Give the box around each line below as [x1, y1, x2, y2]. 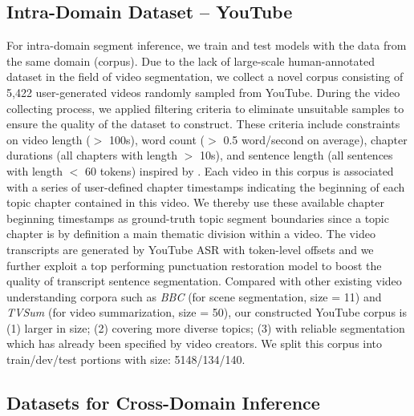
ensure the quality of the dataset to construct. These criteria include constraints [6, 115, 400, 132]
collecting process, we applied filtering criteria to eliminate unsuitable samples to [6, 99, 404, 116]
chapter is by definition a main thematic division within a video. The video [6, 225, 375, 242]
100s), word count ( [108, 131, 205, 147]
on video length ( [6, 131, 91, 147]
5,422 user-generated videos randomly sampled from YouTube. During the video [6, 83, 400, 100]
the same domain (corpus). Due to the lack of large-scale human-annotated [6, 52, 375, 69]
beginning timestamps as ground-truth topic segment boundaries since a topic [6, 209, 389, 226]
